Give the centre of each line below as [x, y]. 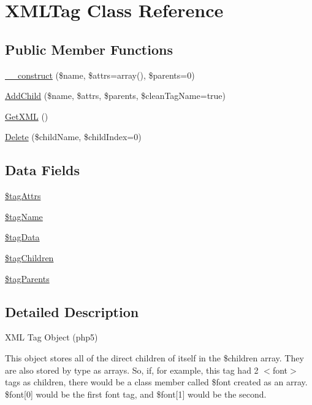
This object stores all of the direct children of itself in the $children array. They [154, 357]
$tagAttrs [23, 196]
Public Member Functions [89, 49]
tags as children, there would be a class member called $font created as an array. [156, 382]
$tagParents [27, 278]
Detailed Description [72, 311]
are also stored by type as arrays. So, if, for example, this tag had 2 [132, 370]
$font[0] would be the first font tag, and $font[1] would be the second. [136, 394]
